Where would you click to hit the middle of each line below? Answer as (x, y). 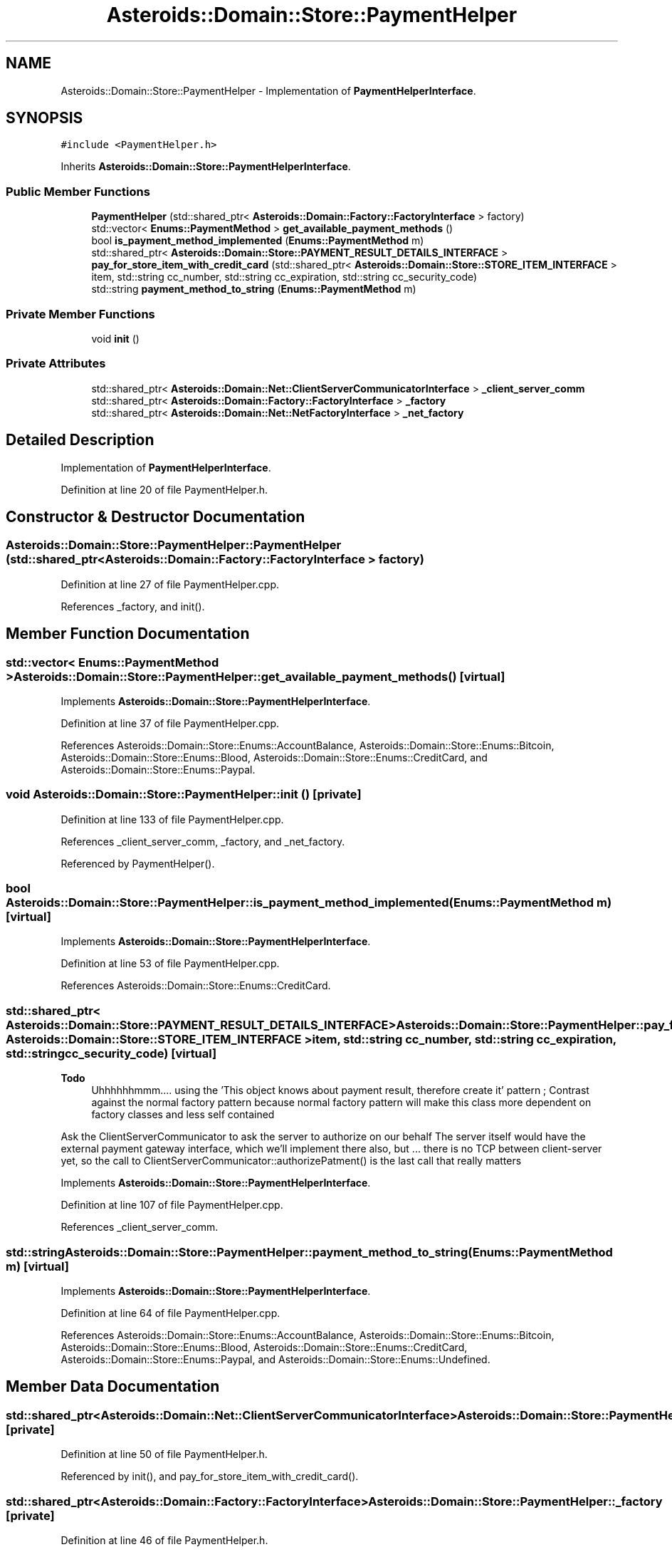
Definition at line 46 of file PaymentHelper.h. (164, 1540)
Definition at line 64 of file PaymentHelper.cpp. (170, 1313)
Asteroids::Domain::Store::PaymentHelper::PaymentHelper (174, 545)
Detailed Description (80, 440)
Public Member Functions (78, 191)
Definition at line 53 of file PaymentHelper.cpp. (170, 964)
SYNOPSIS (44, 118)
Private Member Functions (80, 314)
